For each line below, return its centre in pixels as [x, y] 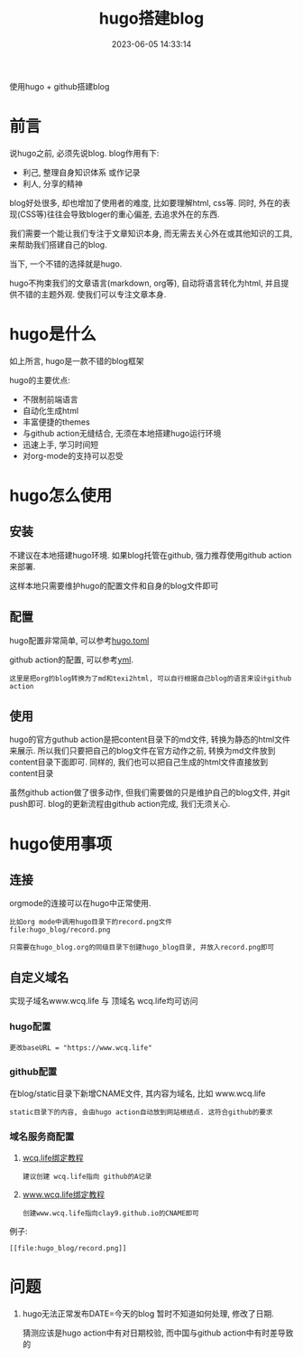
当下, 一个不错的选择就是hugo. [66, 264]
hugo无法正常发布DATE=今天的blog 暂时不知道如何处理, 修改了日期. [148, 1314]
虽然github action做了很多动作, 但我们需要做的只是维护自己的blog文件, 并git [150, 792]
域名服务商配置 [42, 1137]
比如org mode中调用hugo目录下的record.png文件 [91, 923]
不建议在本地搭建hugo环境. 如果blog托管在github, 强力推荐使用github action [151, 555]
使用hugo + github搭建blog [60, 86]
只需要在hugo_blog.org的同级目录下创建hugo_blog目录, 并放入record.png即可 [142, 948]
